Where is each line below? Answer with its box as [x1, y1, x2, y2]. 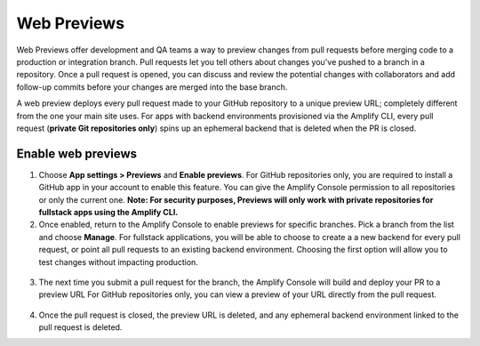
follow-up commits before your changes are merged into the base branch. [16, 81, 288, 93]
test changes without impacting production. [38, 256, 199, 267]
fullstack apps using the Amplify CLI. [38, 206, 179, 217]
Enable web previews [16, 146, 138, 161]
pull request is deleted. [38, 322, 123, 333]
